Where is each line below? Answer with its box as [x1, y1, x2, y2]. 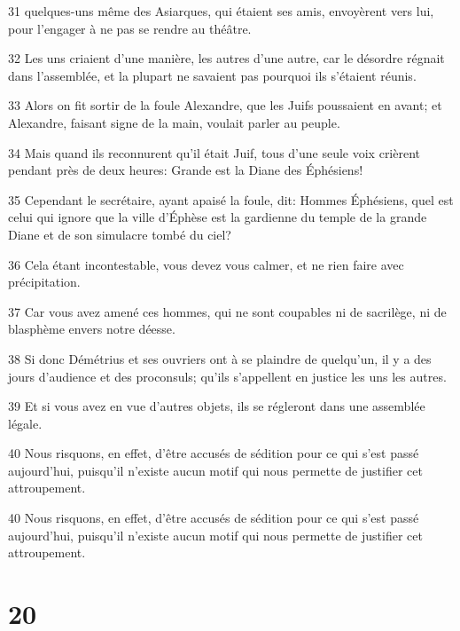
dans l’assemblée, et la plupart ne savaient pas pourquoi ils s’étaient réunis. [8, 66, 417, 84]
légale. [8, 414, 43, 432]
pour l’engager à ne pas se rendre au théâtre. [8, 19, 252, 37]
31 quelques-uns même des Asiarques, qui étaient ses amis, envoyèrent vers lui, [8, 2, 434, 20]
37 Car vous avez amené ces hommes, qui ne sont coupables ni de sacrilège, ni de [8, 302, 447, 320]
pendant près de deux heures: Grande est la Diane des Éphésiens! [8, 161, 363, 179]
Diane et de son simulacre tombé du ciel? [8, 225, 231, 243]
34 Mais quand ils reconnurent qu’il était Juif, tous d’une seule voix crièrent [8, 143, 421, 162]
